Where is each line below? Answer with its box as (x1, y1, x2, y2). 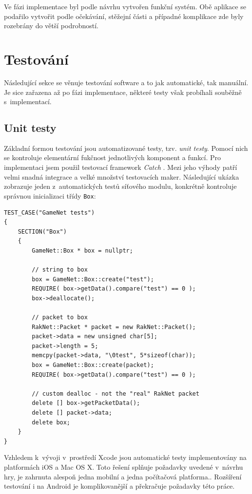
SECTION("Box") (18, 228, 67, 235)
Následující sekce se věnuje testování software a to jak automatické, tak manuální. (4, 77, 249, 87)
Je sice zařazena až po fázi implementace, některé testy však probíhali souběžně (4, 87, 242, 97)
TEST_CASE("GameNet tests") (4, 209, 95, 216)
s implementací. (4, 96, 52, 107)
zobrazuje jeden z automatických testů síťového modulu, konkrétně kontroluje (4, 181, 237, 191)
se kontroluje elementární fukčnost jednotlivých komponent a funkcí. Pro (4, 152, 221, 163)
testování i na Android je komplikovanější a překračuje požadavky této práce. (4, 481, 235, 491)
